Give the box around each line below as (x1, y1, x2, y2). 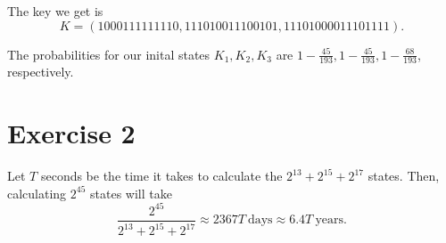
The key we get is (7, 2, 103, 20)
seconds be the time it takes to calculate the (40, 166, 283, 185)
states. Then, (368, 166, 440, 185)
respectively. (7, 62, 74, 81)
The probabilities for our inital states (7, 45, 211, 63)
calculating (7, 183, 67, 202)
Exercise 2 (7, 115, 136, 151)
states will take (90, 183, 172, 202)
